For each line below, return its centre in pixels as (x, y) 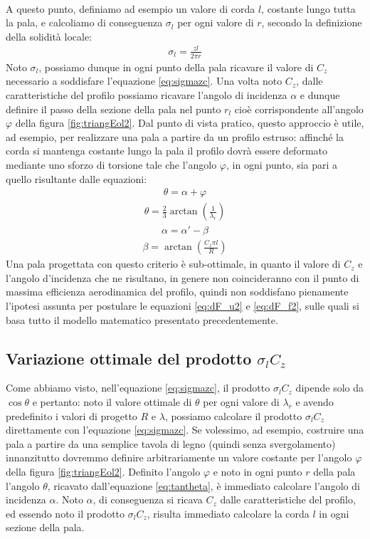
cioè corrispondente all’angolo (299, 109)
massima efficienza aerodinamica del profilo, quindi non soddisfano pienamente (177, 292)
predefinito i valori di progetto (72, 415)
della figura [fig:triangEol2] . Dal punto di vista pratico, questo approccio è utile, (190, 123)
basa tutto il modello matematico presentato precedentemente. (142, 319)
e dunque (320, 94)
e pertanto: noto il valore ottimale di (112, 401)
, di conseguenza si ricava (148, 499)
